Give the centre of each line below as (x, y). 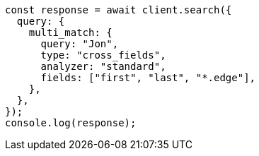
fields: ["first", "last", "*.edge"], (148, 78)
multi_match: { (70, 32)
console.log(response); (71, 123)
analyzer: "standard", (103, 66)
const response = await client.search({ (119, 10)
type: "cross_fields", (103, 55)
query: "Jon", (80, 44)
